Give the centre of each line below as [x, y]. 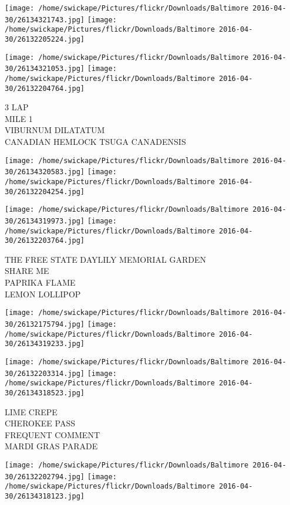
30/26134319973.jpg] [45, 221]
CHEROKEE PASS [40, 423]
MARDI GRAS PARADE [51, 446]
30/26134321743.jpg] [45, 20]
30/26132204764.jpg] [45, 88]
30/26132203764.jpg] [45, 241]
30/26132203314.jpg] [45, 373]
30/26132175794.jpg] [45, 324]
